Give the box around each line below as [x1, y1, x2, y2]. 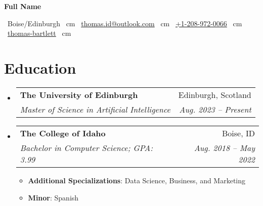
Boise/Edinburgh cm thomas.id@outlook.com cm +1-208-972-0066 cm [8, 18, 242, 28]
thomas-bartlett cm [8, 28, 71, 38]
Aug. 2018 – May [194, 141, 255, 153]
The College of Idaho [20, 127, 106, 139]
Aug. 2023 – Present [179, 103, 251, 115]
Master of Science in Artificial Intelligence [20, 103, 170, 115]
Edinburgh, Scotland [178, 88, 251, 100]
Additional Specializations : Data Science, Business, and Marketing [28, 175, 246, 185]
